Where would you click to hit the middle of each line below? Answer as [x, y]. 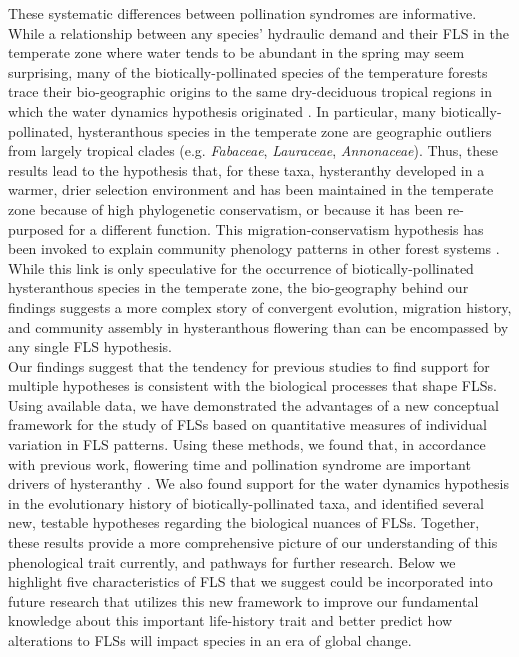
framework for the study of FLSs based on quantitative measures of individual [247, 424]
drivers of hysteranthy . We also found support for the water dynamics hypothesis [258, 483]
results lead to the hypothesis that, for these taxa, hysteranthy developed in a [246, 169]
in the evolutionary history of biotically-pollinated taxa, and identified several [246, 502]
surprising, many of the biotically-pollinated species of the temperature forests [248, 71]
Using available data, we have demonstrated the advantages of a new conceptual [254, 404]
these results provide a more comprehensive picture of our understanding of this [253, 542]
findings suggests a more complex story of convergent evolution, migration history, [260, 306]
